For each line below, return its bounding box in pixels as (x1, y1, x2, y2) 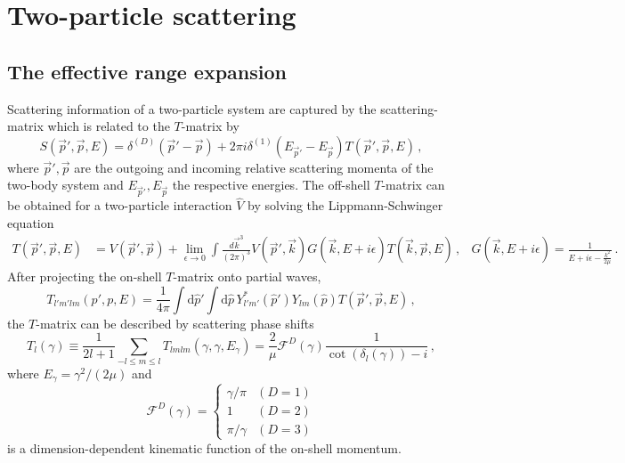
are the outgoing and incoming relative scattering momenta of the (74, 158, 434, 176)
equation (7, 213, 54, 231)
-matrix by (181, 117, 239, 135)
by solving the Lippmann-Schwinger (248, 196, 443, 215)
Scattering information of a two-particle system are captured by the (7, 99, 377, 118)
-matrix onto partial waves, (173, 266, 321, 285)
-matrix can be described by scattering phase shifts (36, 313, 314, 332)
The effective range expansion (7, 57, 287, 85)
